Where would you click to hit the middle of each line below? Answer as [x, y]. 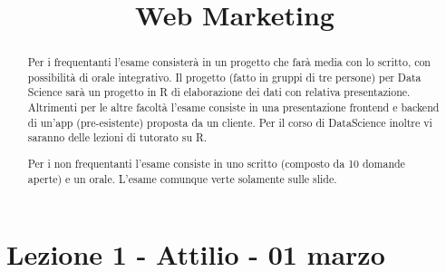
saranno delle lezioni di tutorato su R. [117, 137]
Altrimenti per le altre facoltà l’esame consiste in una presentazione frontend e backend [233, 107]
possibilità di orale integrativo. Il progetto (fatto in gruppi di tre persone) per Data [224, 77]
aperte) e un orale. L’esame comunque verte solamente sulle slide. [182, 178]
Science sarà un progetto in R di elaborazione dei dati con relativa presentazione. [219, 92]
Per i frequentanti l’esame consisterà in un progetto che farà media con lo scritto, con [229, 62]
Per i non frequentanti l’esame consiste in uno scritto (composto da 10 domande [216, 163]
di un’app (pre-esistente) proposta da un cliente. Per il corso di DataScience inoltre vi [230, 122]
